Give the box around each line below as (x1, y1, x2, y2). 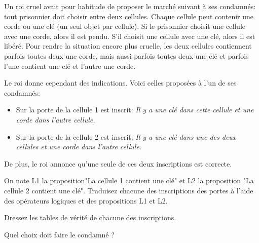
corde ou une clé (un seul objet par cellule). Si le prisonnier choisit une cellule (4, 21, 245, 31)
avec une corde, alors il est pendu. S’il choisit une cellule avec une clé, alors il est (4, 30, 255, 41)
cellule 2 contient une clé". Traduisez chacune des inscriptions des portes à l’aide (4, 185, 253, 195)
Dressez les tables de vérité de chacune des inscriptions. (4, 212, 176, 223)
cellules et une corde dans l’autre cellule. (16, 141, 142, 152)
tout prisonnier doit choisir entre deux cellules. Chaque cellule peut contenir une (4, 11, 253, 21)
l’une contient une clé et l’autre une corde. (4, 60, 136, 71)
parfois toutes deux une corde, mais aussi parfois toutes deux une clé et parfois (4, 50, 249, 61)
